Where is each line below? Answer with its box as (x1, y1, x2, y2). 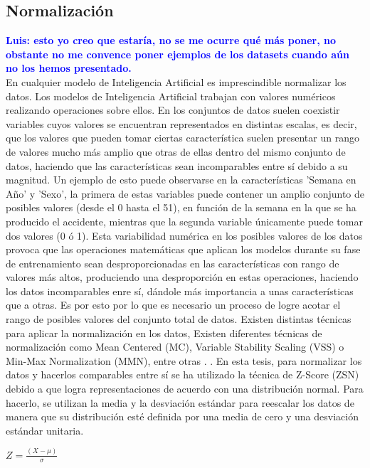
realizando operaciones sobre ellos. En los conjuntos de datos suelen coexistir (6, 102, 340, 117)
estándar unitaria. (6, 422, 84, 437)
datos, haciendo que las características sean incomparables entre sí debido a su (6, 158, 348, 173)
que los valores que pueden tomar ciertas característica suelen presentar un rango (6, 130, 359, 145)
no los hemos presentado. (6, 60, 132, 75)
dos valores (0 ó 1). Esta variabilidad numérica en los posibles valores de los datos (6, 228, 363, 243)
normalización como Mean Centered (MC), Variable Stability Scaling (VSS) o (6, 339, 344, 354)
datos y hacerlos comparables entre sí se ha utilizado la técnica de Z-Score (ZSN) (6, 367, 359, 382)
